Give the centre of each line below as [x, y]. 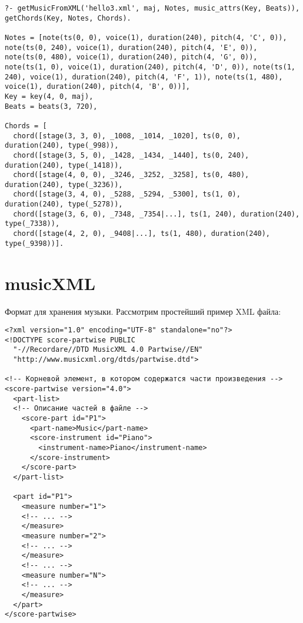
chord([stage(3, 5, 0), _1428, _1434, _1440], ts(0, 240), [131, 155]
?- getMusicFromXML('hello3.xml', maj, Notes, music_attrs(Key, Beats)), [152, 8]
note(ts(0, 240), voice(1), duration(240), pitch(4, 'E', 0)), [131, 47]
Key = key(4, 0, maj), [49, 96]
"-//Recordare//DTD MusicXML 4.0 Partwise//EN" [108, 350]
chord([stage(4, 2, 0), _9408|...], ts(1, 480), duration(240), [142, 234]
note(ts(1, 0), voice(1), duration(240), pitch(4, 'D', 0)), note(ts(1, [150, 67]
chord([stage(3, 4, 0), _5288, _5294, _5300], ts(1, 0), [127, 194]
